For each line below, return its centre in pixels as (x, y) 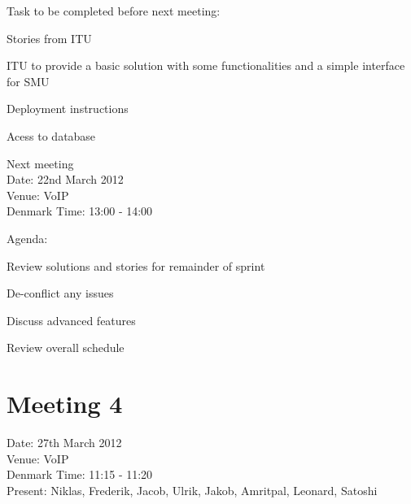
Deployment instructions (68, 109)
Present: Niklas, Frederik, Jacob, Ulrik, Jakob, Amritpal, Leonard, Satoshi (192, 490)
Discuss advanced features (71, 320)
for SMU (28, 81)
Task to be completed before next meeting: (114, 11)
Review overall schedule (66, 348)
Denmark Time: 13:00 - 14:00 (80, 211)
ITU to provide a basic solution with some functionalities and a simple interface (206, 65)
